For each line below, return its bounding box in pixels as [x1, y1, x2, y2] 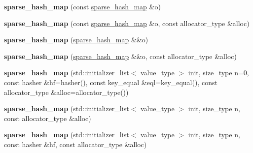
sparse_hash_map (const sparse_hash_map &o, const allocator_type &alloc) [4, 18, 250, 28]
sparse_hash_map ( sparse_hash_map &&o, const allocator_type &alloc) [4, 51, 237, 61]
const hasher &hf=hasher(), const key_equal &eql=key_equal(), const [4, 77, 217, 87]
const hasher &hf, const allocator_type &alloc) [4, 139, 147, 149]
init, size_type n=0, [188, 67, 249, 78]
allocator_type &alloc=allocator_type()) [4, 87, 129, 97]
